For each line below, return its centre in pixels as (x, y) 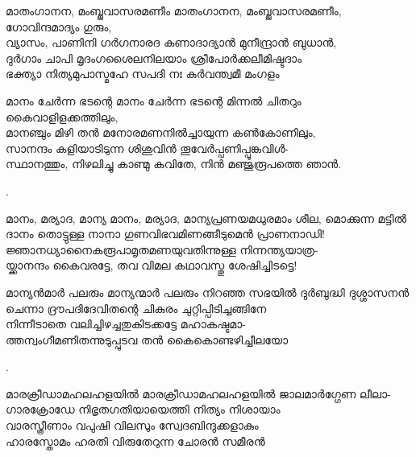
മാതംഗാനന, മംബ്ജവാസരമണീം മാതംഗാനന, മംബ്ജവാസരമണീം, (174, 10)
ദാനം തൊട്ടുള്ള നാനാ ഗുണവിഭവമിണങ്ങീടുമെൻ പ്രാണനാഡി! (165, 234)
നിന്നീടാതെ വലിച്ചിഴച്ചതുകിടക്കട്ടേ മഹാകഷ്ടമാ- (126, 324)
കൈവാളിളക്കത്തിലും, (62, 116)
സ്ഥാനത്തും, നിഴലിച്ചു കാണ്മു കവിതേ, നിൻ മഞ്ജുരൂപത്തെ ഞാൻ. (174, 164)
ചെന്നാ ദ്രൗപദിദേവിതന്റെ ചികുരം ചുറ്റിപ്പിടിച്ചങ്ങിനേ (136, 308)
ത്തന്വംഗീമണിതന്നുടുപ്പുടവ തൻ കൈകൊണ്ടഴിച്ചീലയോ (147, 339)
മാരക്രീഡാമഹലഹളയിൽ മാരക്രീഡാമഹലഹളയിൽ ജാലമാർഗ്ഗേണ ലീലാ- (198, 393)
